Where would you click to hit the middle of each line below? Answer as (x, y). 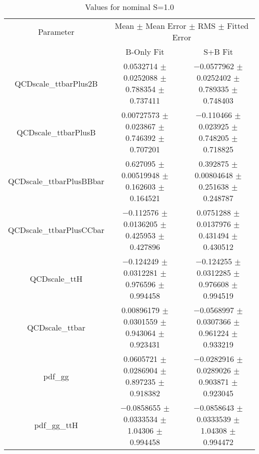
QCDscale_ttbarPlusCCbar (56, 229)
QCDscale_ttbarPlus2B (56, 83)
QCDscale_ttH (56, 278)
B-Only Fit (145, 52)
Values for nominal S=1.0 (129, 7)
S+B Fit (218, 52)
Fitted (238, 26)
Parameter (56, 31)
